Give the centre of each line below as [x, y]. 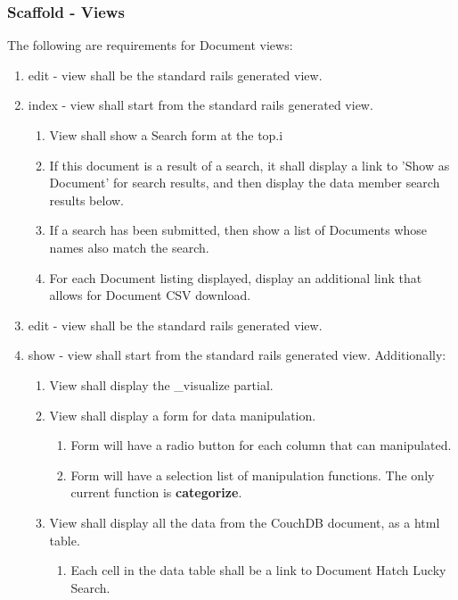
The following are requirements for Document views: [150, 45]
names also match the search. [129, 247]
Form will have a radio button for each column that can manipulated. [261, 445]
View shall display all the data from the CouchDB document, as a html [245, 522]
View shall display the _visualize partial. [161, 384]
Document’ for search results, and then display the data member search [245, 183]
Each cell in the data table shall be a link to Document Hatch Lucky [258, 570]
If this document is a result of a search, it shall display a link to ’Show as [249, 165]
